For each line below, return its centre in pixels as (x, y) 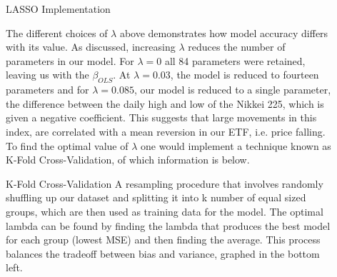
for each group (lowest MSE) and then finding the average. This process (163, 240)
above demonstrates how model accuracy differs (224, 32)
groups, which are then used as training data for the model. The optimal (165, 211)
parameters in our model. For (70, 60)
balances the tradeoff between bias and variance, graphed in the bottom (163, 253)
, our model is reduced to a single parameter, (232, 90)
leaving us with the (47, 75)
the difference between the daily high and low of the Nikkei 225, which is (165, 103)
